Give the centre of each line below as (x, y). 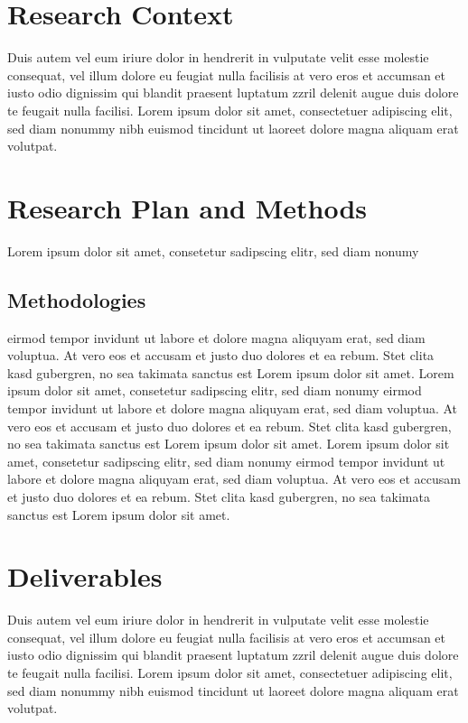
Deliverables (85, 576)
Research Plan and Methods (187, 207)
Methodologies (77, 299)
